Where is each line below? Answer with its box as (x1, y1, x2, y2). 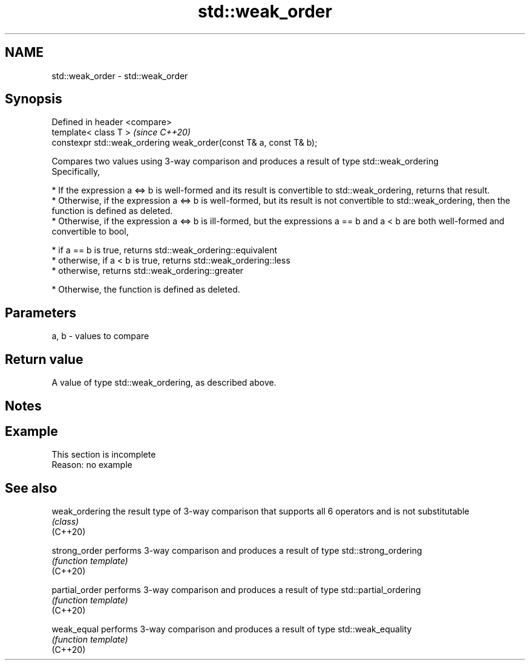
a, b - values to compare (51, 331, 149, 342)
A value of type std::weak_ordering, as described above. (51, 377, 276, 388)
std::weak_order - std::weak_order (51, 70, 188, 81)
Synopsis (5, 91, 62, 107)
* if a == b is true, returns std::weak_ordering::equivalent (51, 245, 278, 256)
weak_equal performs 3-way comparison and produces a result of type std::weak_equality (51, 624, 412, 635)
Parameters (5, 305, 76, 320)
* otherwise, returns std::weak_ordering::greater (51, 265, 244, 276)
